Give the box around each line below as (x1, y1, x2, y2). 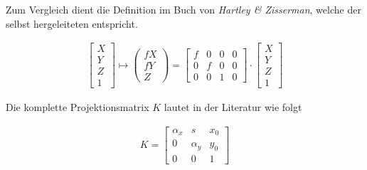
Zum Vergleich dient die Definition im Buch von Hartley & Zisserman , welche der (6, 2, 361, 16)
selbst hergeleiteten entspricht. (6, 16, 138, 31)
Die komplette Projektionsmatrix (6, 100, 149, 115)
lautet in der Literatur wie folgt (164, 100, 302, 115)
